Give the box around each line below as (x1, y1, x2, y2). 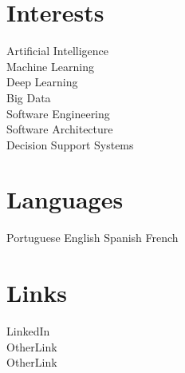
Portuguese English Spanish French (6, 229, 179, 246)
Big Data (6, 89, 51, 105)
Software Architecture (6, 121, 113, 137)
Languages (6, 183, 124, 216)
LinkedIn (6, 323, 50, 339)
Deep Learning (6, 73, 78, 90)
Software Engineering (6, 105, 110, 121)
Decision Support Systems (6, 136, 134, 153)
